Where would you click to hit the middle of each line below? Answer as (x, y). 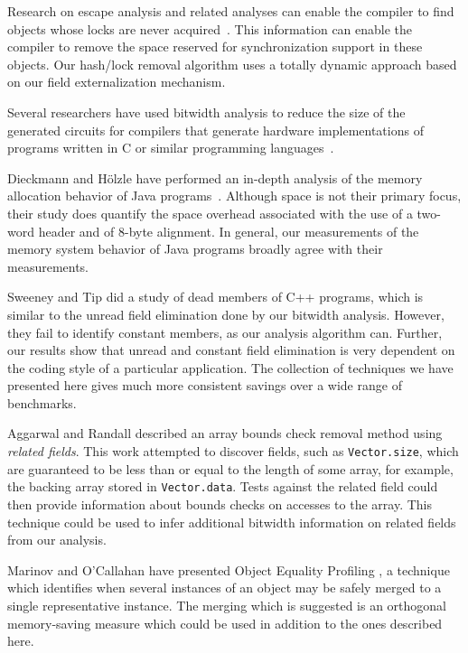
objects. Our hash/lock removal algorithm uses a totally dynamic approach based (232, 64)
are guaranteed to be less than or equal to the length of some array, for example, (230, 468)
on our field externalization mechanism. (117, 82)
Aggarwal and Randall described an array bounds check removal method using (225, 433)
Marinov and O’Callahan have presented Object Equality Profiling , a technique (229, 569)
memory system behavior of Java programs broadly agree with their (195, 249)
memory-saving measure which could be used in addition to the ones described (225, 623)
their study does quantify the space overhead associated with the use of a (210, 213)
